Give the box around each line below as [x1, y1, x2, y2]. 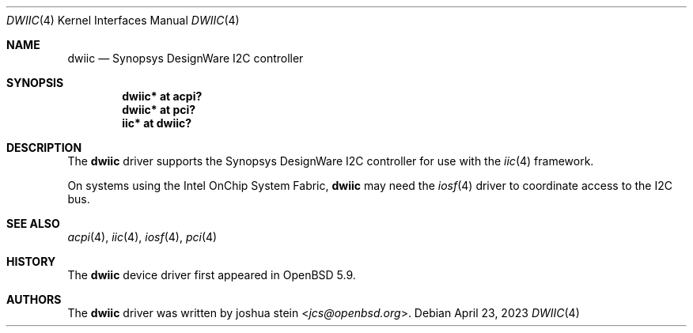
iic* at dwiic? [122, 116, 192, 130]
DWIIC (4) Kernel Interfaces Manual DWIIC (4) [6, 13, 240, 27]
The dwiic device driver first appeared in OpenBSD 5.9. [67, 268, 356, 282]
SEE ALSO [6, 217, 60, 230]
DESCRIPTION [6, 141, 82, 154]
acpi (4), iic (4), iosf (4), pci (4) [67, 230, 218, 244]
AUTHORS [6, 293, 62, 306]
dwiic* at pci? [122, 103, 196, 116]
